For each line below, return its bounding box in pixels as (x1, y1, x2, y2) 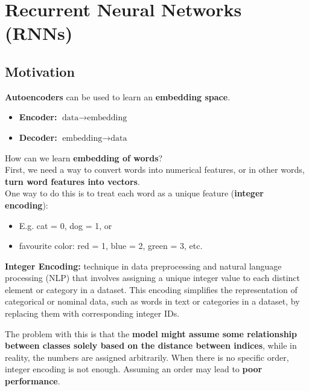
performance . (5, 375, 60, 387)
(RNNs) (5, 21, 73, 45)
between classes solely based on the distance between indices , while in (5, 339, 297, 352)
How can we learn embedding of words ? (5, 151, 163, 164)
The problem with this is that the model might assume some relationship (5, 327, 298, 340)
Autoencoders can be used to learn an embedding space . (5, 90, 231, 103)
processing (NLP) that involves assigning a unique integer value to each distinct (5, 271, 300, 284)
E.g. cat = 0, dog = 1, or (19, 219, 112, 231)
